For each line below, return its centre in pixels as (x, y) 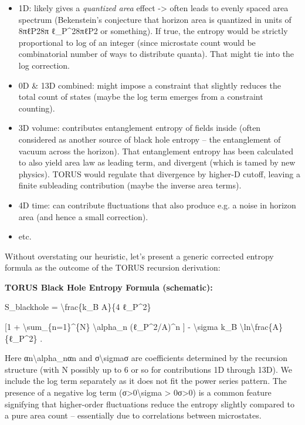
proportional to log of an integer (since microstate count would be (137, 42)
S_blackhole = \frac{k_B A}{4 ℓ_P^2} (78, 307)
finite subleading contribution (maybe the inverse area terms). (130, 185)
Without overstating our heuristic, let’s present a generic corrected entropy (139, 256)
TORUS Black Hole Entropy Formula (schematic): (109, 287)
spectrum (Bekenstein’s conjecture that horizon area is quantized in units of (155, 19)
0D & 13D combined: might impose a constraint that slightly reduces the (150, 85)
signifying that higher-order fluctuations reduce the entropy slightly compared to (150, 404)
